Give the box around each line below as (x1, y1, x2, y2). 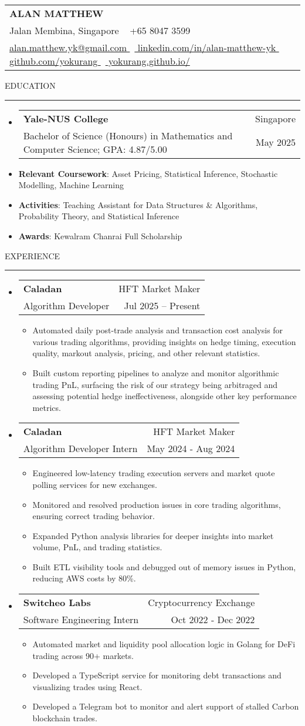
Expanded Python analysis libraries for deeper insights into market (32, 529, 274, 541)
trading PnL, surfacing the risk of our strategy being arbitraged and (32, 378, 278, 390)
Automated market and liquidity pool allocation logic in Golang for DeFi (32, 638, 296, 650)
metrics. (32, 401, 61, 413)
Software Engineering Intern (23, 613, 139, 627)
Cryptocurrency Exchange (148, 595, 255, 610)
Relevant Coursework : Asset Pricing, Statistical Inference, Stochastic (18, 167, 278, 179)
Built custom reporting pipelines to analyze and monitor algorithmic (32, 366, 279, 379)
